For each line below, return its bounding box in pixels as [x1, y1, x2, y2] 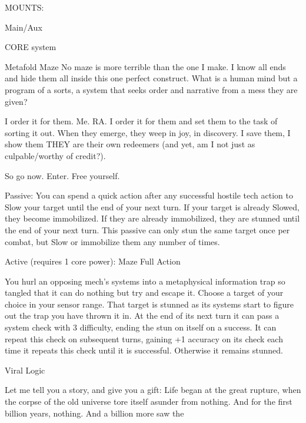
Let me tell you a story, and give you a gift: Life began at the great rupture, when [5, 384, 301, 396]
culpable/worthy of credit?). [5, 149, 106, 161]
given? [5, 95, 28, 107]
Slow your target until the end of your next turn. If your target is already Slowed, [5, 200, 300, 213]
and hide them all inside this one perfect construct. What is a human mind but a [5, 72, 298, 84]
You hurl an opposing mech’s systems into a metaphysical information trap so [5, 275, 285, 287]
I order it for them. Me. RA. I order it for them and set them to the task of [5, 115, 278, 127]
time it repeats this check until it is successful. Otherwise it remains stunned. [5, 344, 283, 356]
